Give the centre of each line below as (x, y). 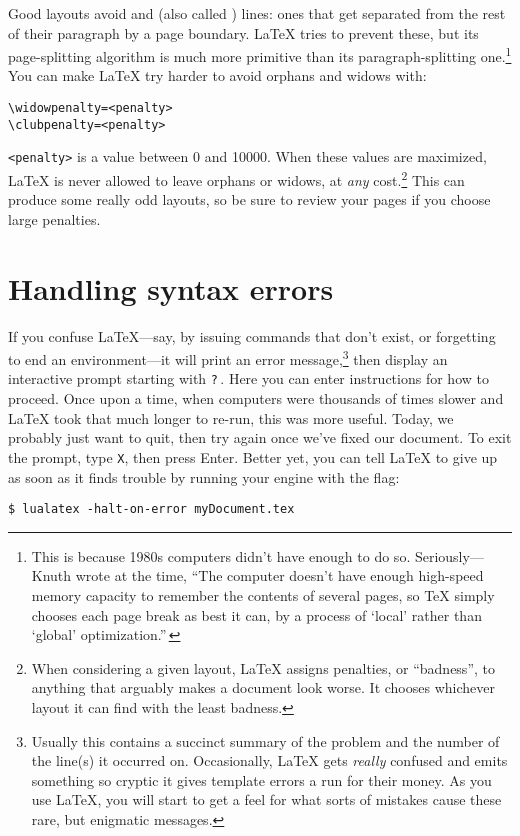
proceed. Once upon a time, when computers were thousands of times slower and (256, 398)
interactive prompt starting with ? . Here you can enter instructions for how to (248, 378)
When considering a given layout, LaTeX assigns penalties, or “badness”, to (263, 667)
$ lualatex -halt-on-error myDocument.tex (151, 509)
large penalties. (54, 218)
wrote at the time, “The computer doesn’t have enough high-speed (279, 575)
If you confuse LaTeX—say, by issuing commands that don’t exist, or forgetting (252, 335)
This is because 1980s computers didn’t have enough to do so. (221, 555)
